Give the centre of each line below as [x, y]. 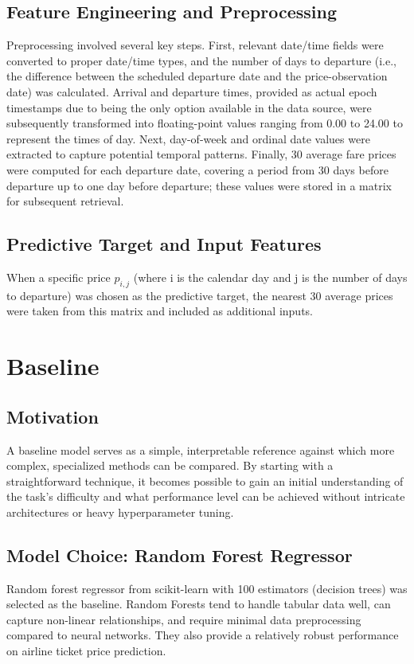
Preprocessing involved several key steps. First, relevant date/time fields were [195, 45]
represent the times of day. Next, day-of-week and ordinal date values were [188, 138]
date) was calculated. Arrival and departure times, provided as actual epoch [192, 91]
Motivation [53, 416]
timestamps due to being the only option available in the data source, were [189, 107]
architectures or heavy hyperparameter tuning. [120, 512]
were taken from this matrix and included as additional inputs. [160, 311]
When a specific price [59, 277]
